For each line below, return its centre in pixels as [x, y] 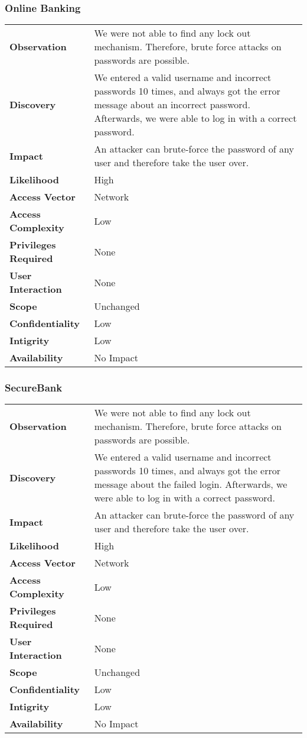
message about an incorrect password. [172, 105]
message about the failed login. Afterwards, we [191, 484]
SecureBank [34, 388]
